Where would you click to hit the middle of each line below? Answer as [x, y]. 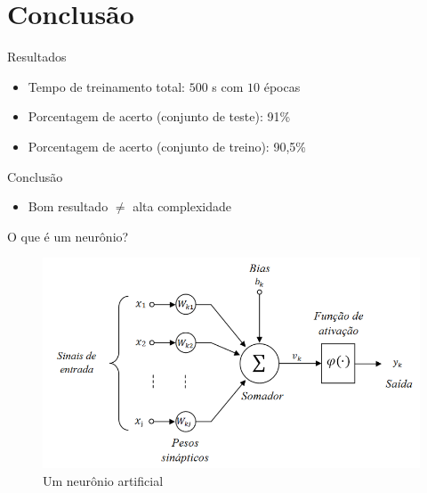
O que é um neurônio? [68, 236]
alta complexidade [182, 206]
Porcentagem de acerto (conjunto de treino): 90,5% [167, 146]
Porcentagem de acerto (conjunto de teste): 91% [159, 116]
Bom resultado [68, 206]
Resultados [37, 57]
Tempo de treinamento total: [107, 86]
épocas [282, 86]
